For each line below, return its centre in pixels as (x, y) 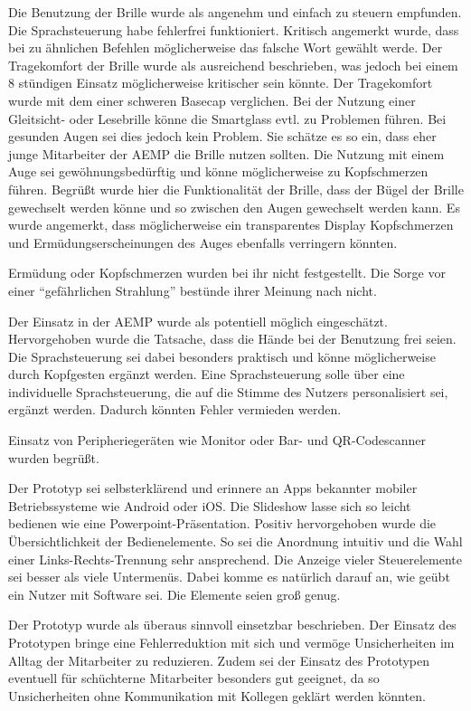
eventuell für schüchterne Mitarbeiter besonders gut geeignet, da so (194, 678)
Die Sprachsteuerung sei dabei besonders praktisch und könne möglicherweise (222, 356)
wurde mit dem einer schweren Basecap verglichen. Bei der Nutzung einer (212, 100)
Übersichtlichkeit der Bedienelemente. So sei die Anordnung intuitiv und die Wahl (235, 541)
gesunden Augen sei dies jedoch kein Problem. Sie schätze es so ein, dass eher (222, 136)
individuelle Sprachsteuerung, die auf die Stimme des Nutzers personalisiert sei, (228, 391)
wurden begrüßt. (54, 457)
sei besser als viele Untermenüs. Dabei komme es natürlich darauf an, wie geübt (229, 577)
